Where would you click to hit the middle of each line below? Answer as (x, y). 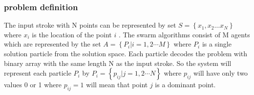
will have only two (221, 73)
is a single (217, 44)
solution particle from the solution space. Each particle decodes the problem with (126, 53)
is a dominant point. (185, 85)
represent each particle (38, 73)
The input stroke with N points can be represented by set (90, 25)
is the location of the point (72, 34)
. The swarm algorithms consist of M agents (184, 34)
